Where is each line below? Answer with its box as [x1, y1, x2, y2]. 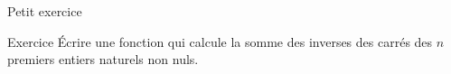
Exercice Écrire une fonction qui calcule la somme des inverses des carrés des [7, 32, 433, 51]
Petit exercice [7, 2, 82, 20]
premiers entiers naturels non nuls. [7, 50, 199, 69]
